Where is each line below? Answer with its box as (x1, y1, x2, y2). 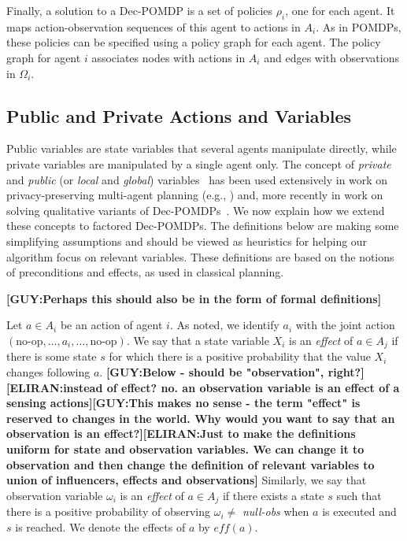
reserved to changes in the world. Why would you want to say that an (6, 409, 395, 426)
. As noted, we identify (169, 317, 279, 333)
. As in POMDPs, (316, 18, 401, 35)
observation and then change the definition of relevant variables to (6, 456, 375, 472)
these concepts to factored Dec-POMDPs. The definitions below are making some (6, 217, 399, 234)
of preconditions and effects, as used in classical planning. (6, 264, 284, 280)
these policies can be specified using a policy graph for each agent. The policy (6, 34, 381, 50)
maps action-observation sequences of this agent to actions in (6, 18, 301, 35)
